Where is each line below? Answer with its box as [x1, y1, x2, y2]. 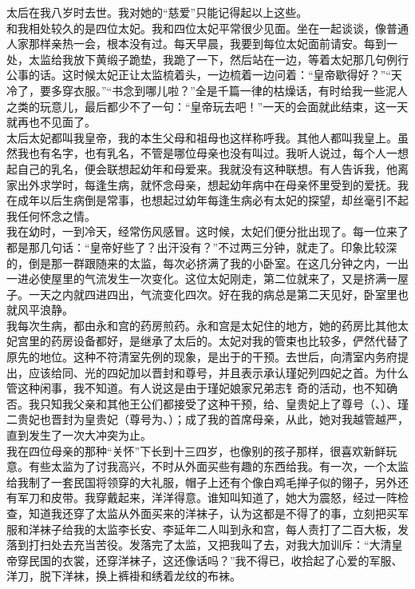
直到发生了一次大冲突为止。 [6, 427, 152, 444]
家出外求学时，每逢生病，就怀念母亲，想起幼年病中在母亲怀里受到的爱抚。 [6, 176, 397, 193]
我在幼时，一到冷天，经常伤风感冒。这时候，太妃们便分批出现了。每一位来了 [6, 223, 409, 240]
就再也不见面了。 [6, 113, 96, 130]
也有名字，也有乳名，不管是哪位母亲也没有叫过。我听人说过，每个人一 [28, 145, 397, 161]
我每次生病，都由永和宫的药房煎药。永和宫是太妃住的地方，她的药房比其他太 [6, 316, 409, 333]
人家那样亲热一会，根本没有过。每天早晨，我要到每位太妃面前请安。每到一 [6, 35, 397, 52]
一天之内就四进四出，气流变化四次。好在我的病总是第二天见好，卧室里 [28, 285, 397, 302]
